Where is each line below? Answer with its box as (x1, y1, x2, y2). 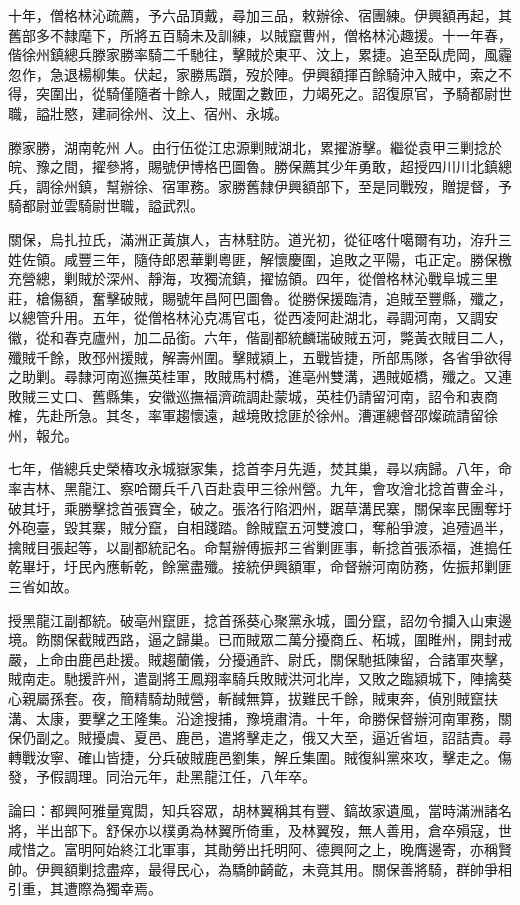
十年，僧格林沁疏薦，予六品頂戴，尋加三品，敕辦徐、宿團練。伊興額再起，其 (8, 5, 512, 25)
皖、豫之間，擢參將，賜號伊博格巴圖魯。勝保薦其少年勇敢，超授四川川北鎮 (8, 156, 498, 177)
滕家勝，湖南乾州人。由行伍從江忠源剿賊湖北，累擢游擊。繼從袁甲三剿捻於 (8, 136, 502, 157)
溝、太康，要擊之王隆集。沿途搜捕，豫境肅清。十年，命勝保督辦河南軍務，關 (8, 707, 512, 728)
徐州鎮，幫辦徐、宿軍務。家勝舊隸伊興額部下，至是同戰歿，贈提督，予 (49, 175, 512, 196)
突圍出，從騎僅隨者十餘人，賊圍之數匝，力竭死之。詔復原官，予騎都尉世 (35, 83, 512, 104)
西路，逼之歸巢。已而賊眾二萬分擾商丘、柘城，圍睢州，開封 (105, 629, 498, 650)
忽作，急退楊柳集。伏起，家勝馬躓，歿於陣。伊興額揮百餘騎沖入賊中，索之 (8, 63, 498, 84)
